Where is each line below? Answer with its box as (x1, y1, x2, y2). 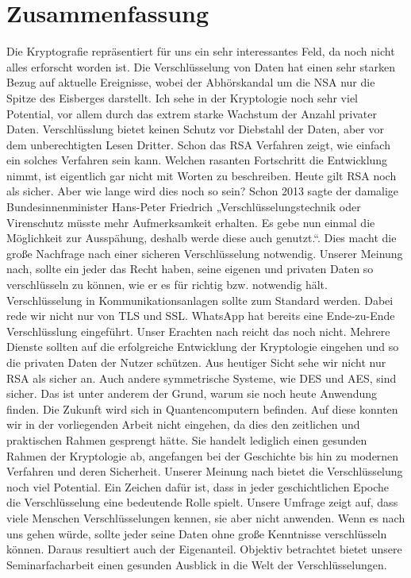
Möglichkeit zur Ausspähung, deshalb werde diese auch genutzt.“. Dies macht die (6, 229, 397, 246)
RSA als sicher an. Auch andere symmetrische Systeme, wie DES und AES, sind (6, 369, 397, 386)
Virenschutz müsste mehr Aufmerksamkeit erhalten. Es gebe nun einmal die (6, 214, 375, 230)
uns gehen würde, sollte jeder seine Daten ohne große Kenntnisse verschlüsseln (6, 525, 387, 541)
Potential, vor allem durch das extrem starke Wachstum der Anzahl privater (6, 105, 377, 121)
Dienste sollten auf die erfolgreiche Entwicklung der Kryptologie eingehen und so (6, 338, 399, 355)
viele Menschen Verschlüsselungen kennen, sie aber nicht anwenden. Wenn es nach (6, 509, 405, 526)
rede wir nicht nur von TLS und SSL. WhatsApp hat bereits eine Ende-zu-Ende (6, 307, 395, 324)
